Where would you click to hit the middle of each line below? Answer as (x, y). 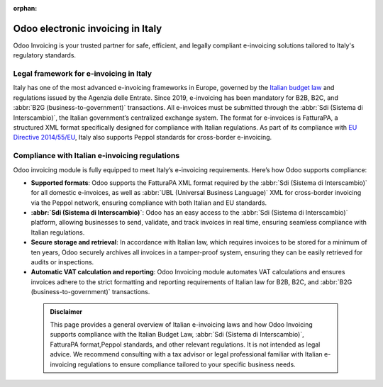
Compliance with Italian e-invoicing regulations (96, 156)
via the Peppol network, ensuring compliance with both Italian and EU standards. (149, 203)
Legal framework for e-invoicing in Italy (83, 74)
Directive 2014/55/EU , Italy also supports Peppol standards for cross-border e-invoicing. (143, 138)
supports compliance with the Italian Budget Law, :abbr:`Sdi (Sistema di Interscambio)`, (177, 335)
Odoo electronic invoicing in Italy (88, 28)
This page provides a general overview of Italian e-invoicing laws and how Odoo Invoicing (182, 325)
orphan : (25, 8)
